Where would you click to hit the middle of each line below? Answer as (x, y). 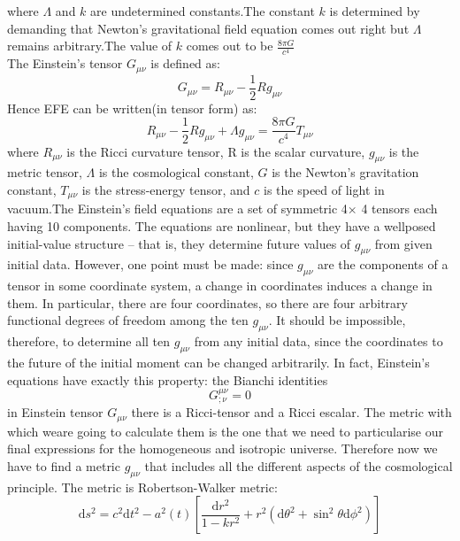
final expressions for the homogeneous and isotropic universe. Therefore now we (222, 448)
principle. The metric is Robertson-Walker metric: (142, 487)
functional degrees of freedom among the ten (128, 320)
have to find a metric (64, 465)
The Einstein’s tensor (65, 63)
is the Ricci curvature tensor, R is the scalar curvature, (216, 151)
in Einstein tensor (55, 412)
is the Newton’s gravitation (345, 172)
